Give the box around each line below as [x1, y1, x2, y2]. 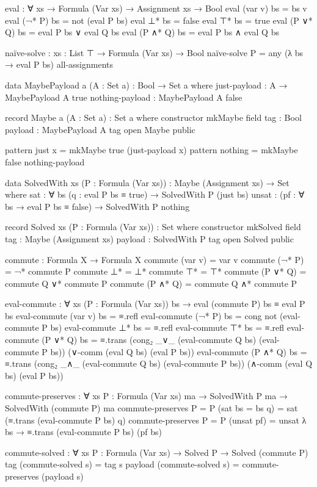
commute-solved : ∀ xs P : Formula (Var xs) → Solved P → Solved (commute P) [5, 446, 308, 458]
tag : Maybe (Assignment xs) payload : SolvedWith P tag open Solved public [5, 232, 294, 245]
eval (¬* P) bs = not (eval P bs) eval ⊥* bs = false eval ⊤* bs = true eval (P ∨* [5, 13, 313, 26]
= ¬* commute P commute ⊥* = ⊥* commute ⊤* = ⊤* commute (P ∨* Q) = [5, 265, 307, 278]
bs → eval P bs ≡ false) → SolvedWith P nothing [5, 200, 190, 212]
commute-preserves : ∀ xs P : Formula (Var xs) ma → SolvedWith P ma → [5, 389, 288, 402]
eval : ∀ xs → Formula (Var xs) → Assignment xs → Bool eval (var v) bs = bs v [5, 2, 307, 14]
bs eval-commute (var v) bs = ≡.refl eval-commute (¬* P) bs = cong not [5, 309, 277, 322]
